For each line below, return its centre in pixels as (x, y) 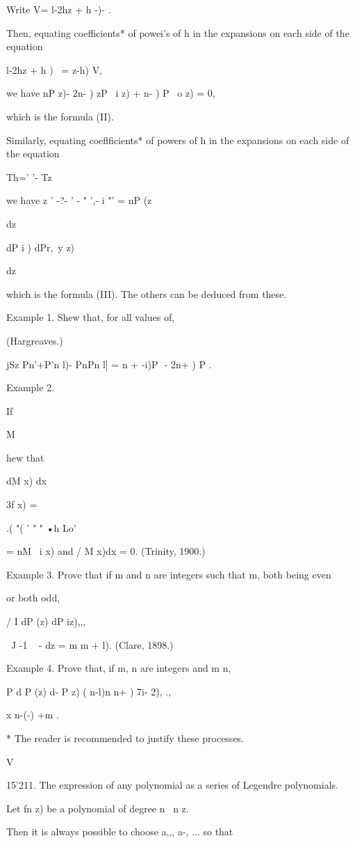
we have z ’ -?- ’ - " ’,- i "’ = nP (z (79, 200)
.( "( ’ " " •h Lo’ (41, 527)
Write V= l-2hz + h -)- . (59, 9)
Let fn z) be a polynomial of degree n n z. (98, 808)
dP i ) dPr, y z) (41, 247)
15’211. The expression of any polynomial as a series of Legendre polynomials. (172, 785)
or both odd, (33, 598)
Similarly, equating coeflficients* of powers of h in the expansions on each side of (178, 140)
